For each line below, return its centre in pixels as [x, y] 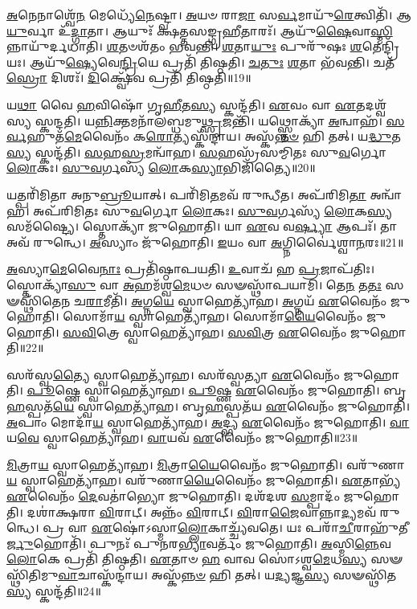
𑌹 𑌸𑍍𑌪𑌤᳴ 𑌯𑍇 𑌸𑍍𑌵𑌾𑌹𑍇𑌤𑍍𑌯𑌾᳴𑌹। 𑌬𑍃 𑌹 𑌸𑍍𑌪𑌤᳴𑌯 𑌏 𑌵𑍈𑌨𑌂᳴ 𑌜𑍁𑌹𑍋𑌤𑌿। [208, 406]
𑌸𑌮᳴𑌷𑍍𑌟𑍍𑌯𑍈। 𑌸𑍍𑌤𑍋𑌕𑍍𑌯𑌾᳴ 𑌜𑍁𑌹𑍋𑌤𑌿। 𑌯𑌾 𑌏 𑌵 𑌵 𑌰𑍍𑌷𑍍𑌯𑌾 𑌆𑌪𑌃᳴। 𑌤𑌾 [202, 226]
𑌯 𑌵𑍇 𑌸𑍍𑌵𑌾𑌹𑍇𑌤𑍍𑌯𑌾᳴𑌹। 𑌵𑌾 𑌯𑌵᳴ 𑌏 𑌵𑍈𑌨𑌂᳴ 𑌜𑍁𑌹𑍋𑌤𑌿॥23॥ [182, 437]
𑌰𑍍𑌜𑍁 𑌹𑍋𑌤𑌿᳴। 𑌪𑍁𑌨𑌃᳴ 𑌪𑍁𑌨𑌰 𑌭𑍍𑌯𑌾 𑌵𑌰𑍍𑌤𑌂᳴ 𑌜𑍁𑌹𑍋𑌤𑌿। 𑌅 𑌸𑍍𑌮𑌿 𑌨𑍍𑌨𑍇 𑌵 [199, 543]
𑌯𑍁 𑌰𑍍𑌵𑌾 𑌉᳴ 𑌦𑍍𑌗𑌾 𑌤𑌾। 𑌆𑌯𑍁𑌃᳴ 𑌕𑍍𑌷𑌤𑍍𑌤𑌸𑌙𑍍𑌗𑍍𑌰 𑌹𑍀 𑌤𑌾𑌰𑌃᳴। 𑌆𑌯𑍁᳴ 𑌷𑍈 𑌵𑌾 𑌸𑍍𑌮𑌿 [200, 30]
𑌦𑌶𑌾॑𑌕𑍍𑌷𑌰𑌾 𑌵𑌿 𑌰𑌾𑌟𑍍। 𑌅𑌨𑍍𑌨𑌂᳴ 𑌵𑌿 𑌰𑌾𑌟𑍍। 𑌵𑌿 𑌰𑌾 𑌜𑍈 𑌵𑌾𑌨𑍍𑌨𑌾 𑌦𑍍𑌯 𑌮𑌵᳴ [202, 511]
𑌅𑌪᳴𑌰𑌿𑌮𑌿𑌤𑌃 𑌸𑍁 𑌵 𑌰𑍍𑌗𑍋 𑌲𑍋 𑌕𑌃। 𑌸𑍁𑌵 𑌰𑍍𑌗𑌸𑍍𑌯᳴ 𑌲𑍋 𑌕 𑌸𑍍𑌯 [213, 210]
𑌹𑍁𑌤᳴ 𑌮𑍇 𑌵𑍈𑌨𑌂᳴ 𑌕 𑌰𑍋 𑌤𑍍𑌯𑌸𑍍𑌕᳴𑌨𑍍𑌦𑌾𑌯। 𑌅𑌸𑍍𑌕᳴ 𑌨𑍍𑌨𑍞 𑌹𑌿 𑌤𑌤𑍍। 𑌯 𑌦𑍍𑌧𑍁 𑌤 [214, 136]
